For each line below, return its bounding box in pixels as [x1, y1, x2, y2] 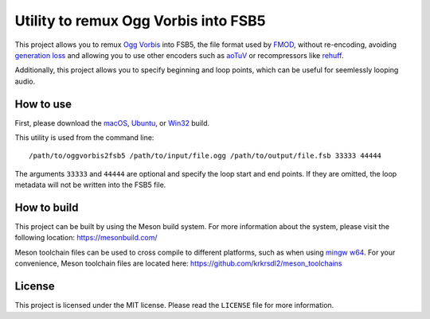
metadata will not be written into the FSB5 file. [14, 180, 166, 190]
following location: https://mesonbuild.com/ [14, 233, 158, 243]
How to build [14, 201, 79, 214]
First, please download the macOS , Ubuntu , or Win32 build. [14, 118, 210, 127]
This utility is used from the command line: [14, 133, 154, 142]
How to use [14, 97, 72, 111]
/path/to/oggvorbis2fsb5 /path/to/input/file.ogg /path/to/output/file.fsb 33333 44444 [29, 151, 382, 161]
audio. [14, 76, 36, 86]
